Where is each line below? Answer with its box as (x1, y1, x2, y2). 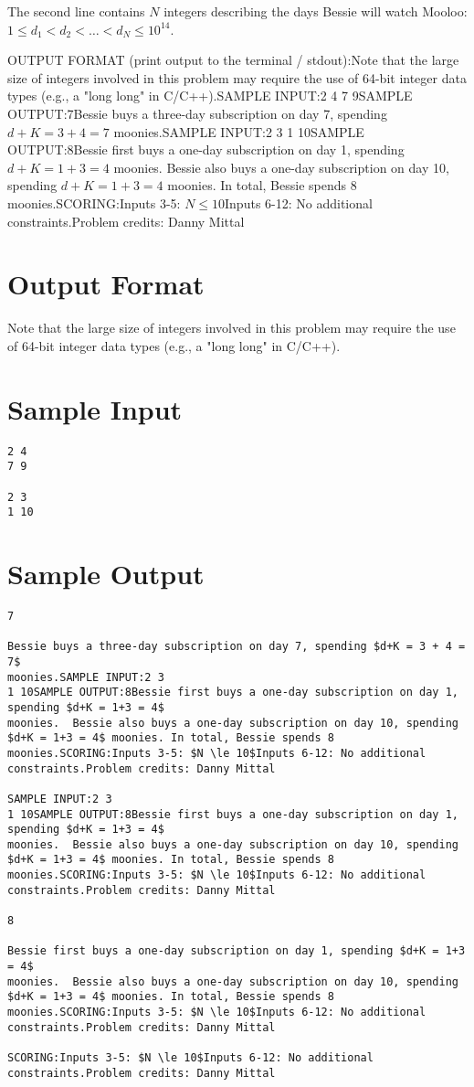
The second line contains (7, 2, 145, 20)
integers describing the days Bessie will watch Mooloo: (163, 2, 468, 20)
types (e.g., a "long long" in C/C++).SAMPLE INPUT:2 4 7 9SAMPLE (7, 86, 413, 105)
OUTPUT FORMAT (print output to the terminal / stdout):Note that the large (7, 50, 459, 69)
